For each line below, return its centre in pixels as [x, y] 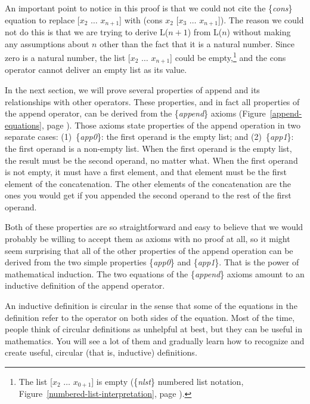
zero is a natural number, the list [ [68, 57]
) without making [259, 32]
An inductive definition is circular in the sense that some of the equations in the [151, 306]
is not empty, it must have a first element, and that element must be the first [146, 172]
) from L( [205, 32]
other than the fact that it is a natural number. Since [197, 43]
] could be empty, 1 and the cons [228, 56]
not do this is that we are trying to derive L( [87, 32]
